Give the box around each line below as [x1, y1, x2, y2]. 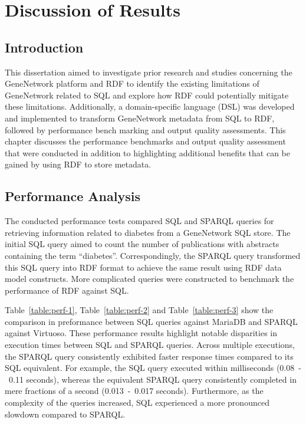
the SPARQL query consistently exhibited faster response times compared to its [5, 350, 294, 362]
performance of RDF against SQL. [5, 284, 129, 296]
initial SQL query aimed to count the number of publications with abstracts [5, 238, 279, 250]
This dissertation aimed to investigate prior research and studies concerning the [5, 65, 292, 78]
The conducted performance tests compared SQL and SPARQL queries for [5, 215, 274, 227]
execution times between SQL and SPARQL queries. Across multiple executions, [5, 338, 295, 351]
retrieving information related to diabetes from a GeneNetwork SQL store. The [5, 226, 291, 238]
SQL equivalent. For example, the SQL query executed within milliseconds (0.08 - [5, 361, 301, 374]
